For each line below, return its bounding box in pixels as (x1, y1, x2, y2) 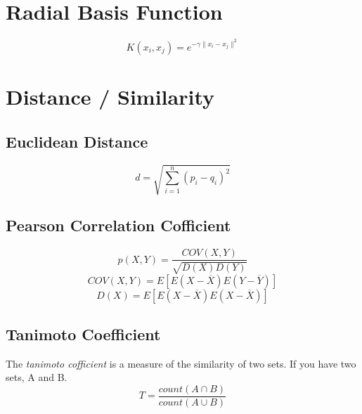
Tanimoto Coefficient (6, 323, 161, 344)
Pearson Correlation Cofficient (6, 214, 231, 236)
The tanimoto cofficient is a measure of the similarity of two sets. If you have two (6, 356, 356, 370)
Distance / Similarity (6, 82, 214, 111)
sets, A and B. (6, 370, 67, 384)
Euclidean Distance (6, 130, 148, 152)
